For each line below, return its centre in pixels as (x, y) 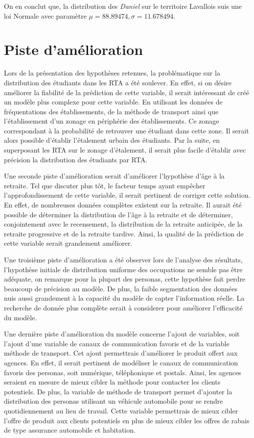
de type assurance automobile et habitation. (70, 430)
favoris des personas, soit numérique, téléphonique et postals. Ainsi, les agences (123, 372)
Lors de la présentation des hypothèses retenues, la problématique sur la (112, 73)
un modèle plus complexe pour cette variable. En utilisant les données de (113, 102)
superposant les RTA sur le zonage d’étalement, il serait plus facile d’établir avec (125, 150)
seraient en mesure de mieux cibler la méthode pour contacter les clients (112, 382)
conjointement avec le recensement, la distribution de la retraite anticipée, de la (123, 224)
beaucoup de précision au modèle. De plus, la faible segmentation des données (121, 288)
